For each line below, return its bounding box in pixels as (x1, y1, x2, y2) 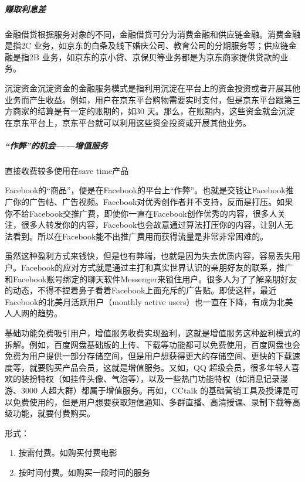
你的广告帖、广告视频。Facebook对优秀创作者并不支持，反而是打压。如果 (12, 196, 293, 208)
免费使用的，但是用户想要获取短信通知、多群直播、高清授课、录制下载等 (12, 395, 292, 408)
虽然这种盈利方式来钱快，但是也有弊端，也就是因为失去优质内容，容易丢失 (5, 249, 292, 262)
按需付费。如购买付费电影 (18, 446, 117, 459)
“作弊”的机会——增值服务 (5, 139, 108, 151)
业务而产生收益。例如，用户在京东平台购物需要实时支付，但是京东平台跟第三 (5, 93, 300, 105)
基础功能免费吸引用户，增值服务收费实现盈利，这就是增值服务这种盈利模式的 (5, 327, 300, 339)
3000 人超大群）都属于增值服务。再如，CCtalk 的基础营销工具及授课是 (21, 384, 291, 396)
